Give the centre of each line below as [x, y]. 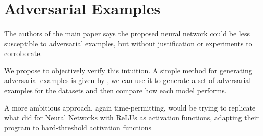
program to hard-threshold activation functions [78, 127]
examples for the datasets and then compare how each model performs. [115, 90]
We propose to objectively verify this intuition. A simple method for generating [128, 70]
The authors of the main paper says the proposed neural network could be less [127, 33]
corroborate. [23, 53]
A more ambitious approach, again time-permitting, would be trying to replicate [130, 107]
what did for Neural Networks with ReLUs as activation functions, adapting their [132, 117]
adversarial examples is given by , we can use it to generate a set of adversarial [128, 80]
